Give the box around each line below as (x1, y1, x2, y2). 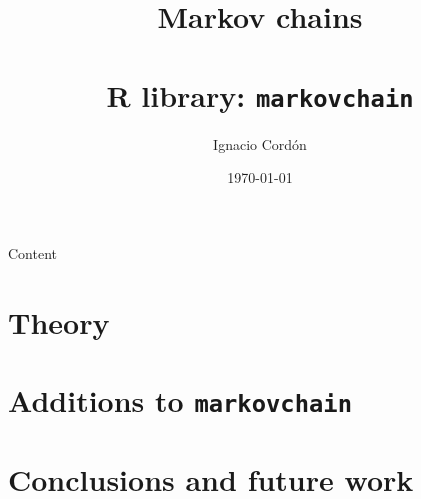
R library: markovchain (106, 74, 414, 115)
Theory (8, 301, 110, 342)
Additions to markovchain (8, 379, 352, 420)
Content (8, 242, 57, 263)
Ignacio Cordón (213, 133, 307, 154)
